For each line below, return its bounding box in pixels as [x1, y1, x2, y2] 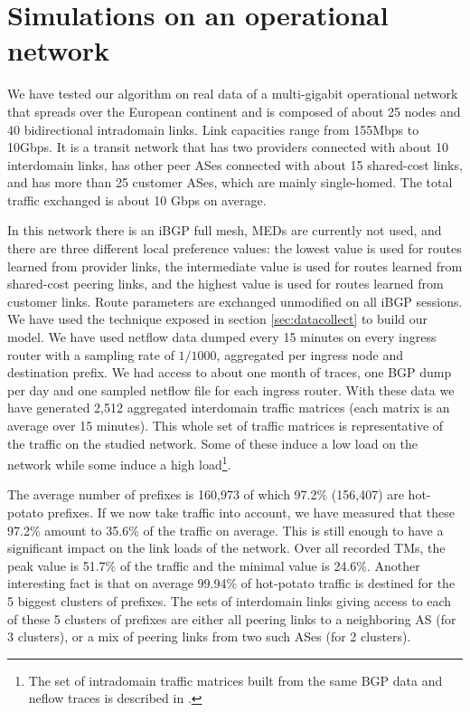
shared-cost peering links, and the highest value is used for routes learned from [7, 274, 444, 293]
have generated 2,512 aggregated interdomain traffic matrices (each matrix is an [7, 398, 450, 417]
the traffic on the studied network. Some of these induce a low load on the [7, 433, 418, 452]
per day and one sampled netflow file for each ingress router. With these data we [7, 380, 455, 399]
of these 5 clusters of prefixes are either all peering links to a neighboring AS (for [7, 609, 456, 628]
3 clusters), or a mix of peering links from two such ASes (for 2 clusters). [7, 627, 411, 646]
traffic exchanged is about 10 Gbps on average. [7, 190, 267, 209]
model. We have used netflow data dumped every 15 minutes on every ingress [7, 328, 437, 347]
